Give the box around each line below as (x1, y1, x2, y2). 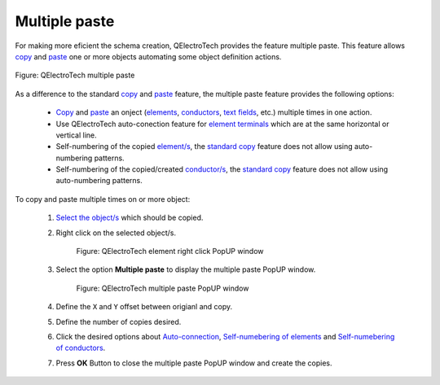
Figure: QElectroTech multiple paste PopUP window (76, 283, 249, 293)
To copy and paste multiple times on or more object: (15, 194, 191, 203)
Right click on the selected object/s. (55, 228, 177, 238)
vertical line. (55, 130, 97, 140)
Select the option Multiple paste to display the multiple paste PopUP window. (55, 265, 316, 274)
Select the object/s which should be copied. (55, 212, 204, 223)
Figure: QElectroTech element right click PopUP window (76, 247, 264, 256)
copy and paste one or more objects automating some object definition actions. (15, 51, 282, 61)
